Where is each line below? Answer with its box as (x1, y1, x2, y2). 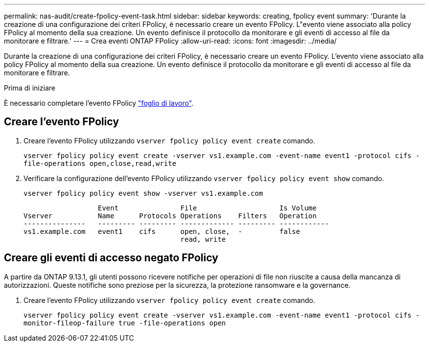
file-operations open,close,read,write (24, 159, 176, 167)
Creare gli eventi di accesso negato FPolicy (4, 252, 218, 264)
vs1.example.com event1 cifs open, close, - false (24, 227, 300, 235)
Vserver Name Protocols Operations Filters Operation (24, 211, 317, 220)
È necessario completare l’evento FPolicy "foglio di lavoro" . (4, 99, 193, 107)
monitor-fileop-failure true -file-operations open (24, 319, 226, 327)
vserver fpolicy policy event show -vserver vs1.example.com (24, 189, 263, 197)
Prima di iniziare (4, 84, 55, 92)
